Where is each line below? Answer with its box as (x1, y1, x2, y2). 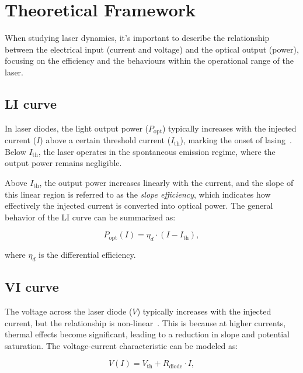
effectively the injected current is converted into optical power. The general (5, 199, 273, 212)
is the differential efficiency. (39, 248, 136, 261)
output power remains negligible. (5, 157, 122, 169)
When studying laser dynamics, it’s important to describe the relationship (5, 32, 270, 44)
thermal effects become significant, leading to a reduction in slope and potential (5, 328, 290, 340)
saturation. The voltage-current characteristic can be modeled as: (5, 339, 238, 351)
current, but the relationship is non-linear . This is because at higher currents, (5, 316, 286, 329)
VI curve (5, 278, 59, 296)
